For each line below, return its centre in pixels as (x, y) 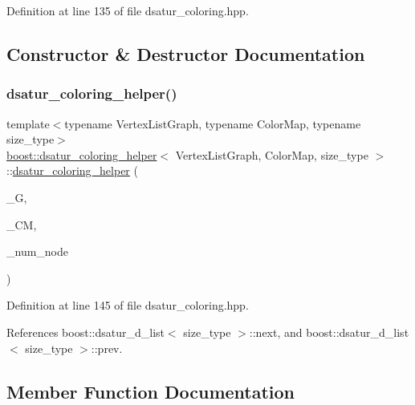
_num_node (38, 251)
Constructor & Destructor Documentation (186, 53)
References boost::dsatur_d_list (85, 332)
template (28, 123)
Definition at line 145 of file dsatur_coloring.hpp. (128, 305)
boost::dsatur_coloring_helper (82, 154)
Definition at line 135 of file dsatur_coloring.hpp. (128, 10)
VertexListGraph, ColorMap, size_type (272, 154)
